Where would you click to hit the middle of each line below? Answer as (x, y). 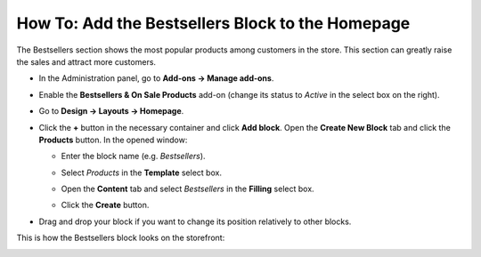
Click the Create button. (105, 205)
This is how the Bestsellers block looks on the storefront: (121, 238)
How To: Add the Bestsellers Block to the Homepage (213, 23)
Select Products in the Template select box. (142, 173)
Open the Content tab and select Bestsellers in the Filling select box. (188, 189)
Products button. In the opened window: (113, 140)
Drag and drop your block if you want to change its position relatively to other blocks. (195, 221)
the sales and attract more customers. (86, 61)
